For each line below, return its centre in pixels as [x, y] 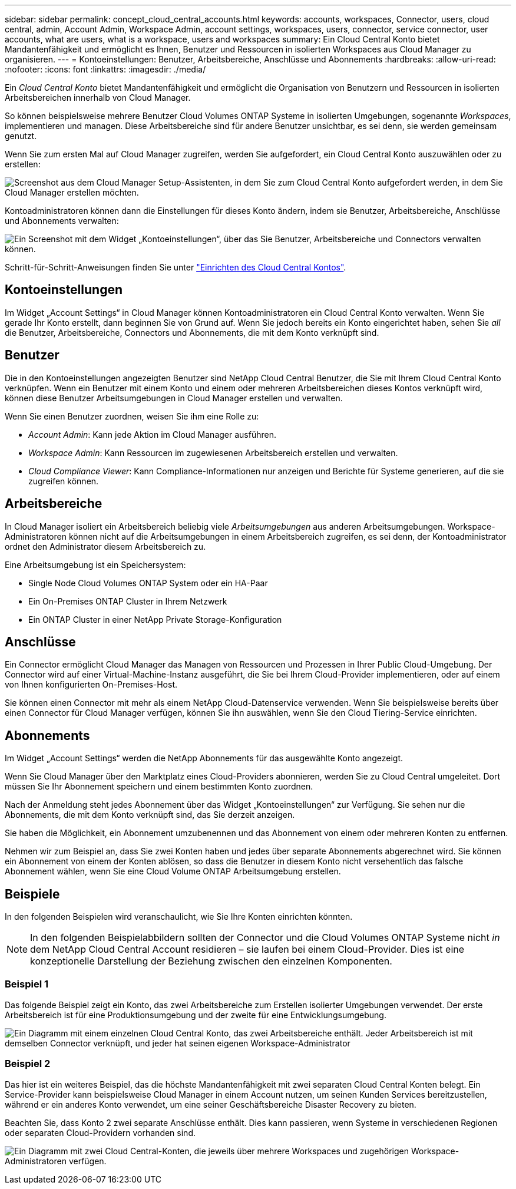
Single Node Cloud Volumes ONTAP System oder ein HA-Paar [148, 583]
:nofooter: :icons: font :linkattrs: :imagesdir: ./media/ [105, 69]
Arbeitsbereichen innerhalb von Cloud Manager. [98, 98]
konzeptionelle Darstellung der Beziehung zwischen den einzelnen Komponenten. [211, 961]
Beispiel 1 [27, 984]
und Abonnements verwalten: [62, 221]
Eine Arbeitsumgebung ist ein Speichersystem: [95, 564]
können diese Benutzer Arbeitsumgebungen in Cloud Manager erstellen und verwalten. [174, 398]
